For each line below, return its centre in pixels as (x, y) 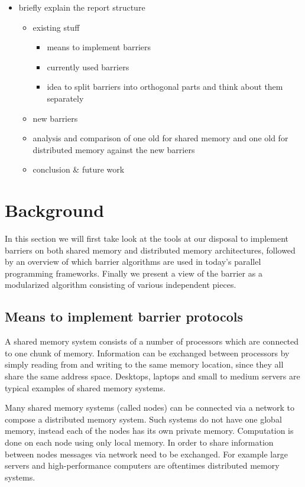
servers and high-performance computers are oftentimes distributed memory (142, 465)
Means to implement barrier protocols (124, 316)
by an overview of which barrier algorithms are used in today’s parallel (133, 262)
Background (55, 210)
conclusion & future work (79, 169)
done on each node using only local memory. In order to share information (139, 442)
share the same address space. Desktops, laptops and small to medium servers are (152, 376)
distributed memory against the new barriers (114, 149)
